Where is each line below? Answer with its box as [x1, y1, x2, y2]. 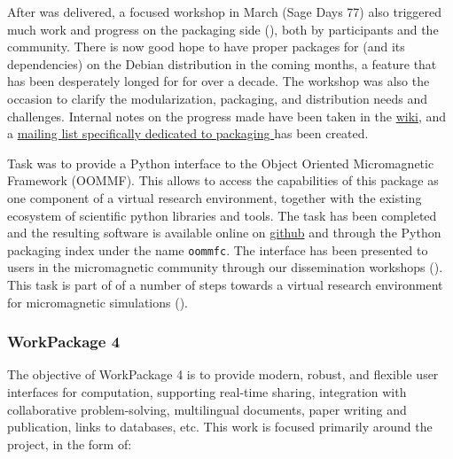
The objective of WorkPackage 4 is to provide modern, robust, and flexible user [7, 365, 439, 384]
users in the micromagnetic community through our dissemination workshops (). [7, 258, 443, 276]
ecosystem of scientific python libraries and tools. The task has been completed [7, 206, 437, 224]
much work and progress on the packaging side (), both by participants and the [7, 19, 439, 38]
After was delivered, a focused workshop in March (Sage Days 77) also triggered [7, 3, 442, 20]
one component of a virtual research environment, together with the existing [7, 188, 422, 206]
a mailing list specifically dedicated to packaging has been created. [7, 124, 369, 143]
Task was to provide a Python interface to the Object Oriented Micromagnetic [7, 153, 434, 172]
